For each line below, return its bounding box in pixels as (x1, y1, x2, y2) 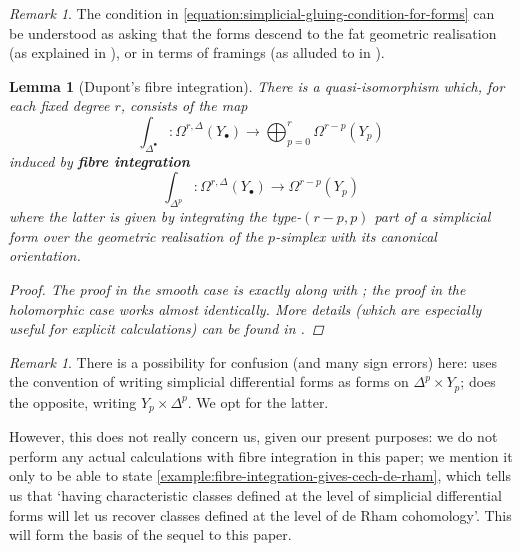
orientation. (9, 245, 81, 266)
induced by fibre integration (9, 150, 190, 171)
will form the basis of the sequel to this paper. (9, 524, 292, 545)
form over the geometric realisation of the (9, 225, 264, 246)
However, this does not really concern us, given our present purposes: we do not (9, 426, 498, 447)
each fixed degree (9, 95, 110, 116)
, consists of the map (120, 95, 248, 116)
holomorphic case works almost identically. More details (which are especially (9, 298, 482, 319)
